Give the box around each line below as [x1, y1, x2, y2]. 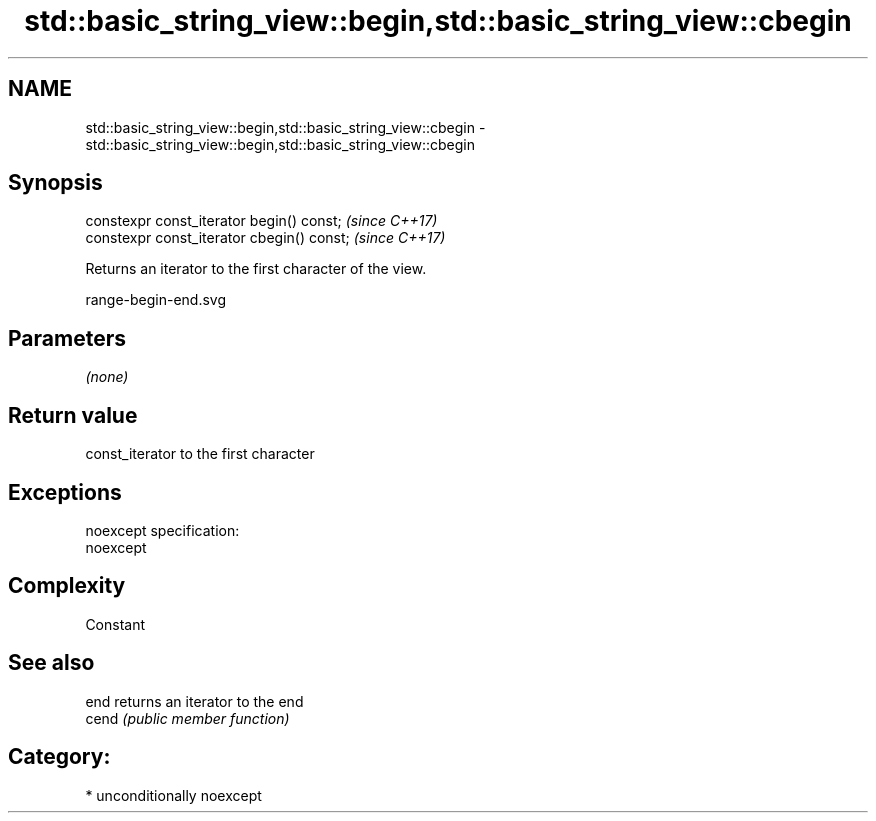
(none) [85, 368, 129, 386]
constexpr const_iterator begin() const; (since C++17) [85, 212, 438, 230]
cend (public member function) [85, 709, 290, 727]
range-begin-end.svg [85, 291, 227, 309]
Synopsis [8, 170, 103, 196]
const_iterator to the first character [85, 445, 315, 463]
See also [8, 650, 95, 676]
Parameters [8, 325, 126, 351]
